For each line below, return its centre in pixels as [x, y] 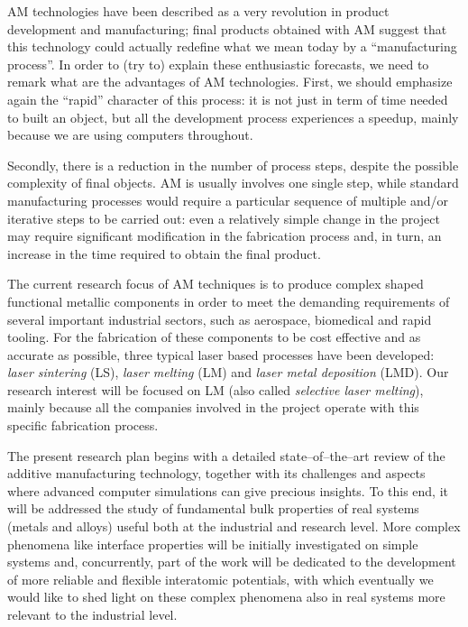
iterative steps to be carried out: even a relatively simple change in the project [224, 218]
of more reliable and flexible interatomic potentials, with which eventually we [220, 579]
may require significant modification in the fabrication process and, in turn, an [225, 236]
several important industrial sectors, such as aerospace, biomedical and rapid [220, 319]
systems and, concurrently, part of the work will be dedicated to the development [232, 562]
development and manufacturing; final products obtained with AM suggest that [227, 28]
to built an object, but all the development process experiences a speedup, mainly [233, 117]
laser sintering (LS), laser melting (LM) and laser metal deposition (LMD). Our [228, 372]
